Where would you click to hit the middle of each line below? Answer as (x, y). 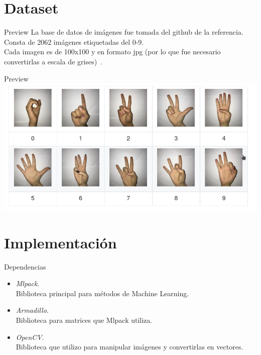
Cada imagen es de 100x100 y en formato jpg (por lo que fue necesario (112, 52)
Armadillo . (32, 310)
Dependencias (25, 266)
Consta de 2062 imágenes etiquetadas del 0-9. (74, 41)
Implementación (60, 242)
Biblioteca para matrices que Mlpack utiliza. (84, 320)
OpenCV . (30, 337)
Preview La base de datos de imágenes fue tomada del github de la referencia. (124, 32)
